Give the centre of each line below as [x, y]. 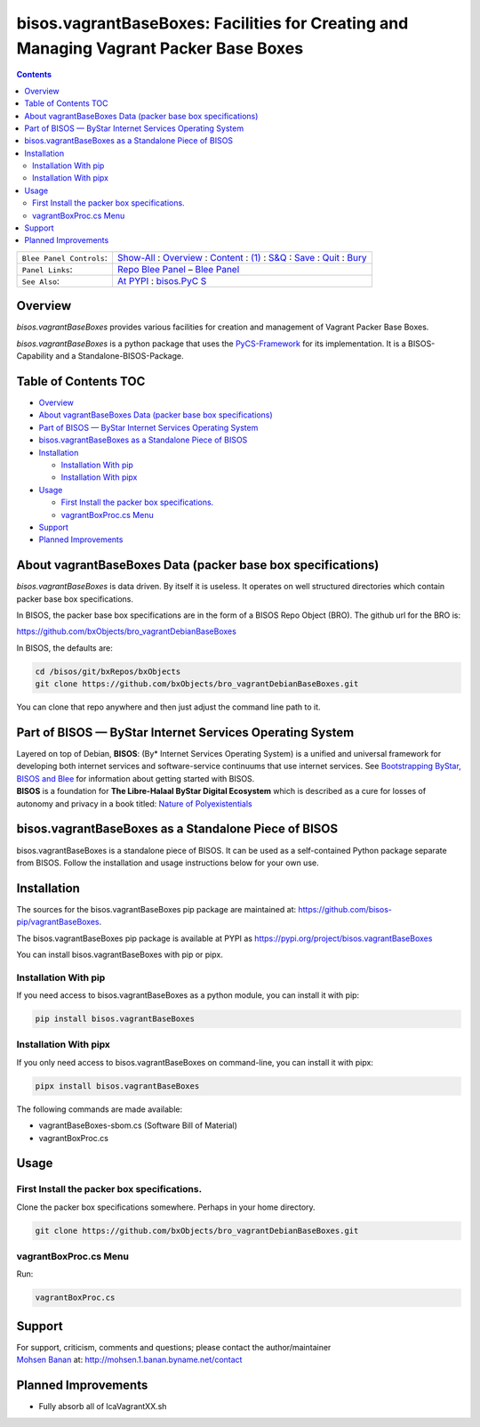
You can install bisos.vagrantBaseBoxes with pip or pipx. [120, 954]
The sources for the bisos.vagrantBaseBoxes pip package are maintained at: [156, 909]
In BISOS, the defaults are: [64, 648]
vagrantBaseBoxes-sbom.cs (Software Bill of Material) [138, 1125]
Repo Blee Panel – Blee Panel [178, 269]
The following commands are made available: [100, 1109]
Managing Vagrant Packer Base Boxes [160, 48]
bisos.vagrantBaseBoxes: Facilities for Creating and [212, 23]
